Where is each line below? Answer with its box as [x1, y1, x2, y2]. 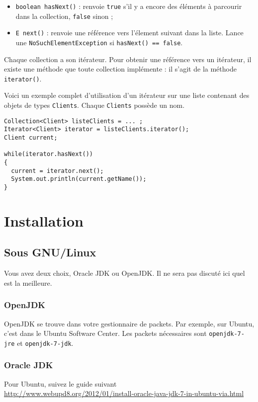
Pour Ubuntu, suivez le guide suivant [4, 378, 117, 389]
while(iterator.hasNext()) [4, 151, 93, 158]
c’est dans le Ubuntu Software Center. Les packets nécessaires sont [4, 328, 207, 338]
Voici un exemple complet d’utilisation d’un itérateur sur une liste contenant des [4, 90, 250, 100]
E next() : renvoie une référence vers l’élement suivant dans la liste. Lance [15, 27, 244, 38]
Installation [4, 210, 84, 231]
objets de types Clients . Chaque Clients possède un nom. [4, 100, 185, 110]
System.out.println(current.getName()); [11, 175, 147, 183]
